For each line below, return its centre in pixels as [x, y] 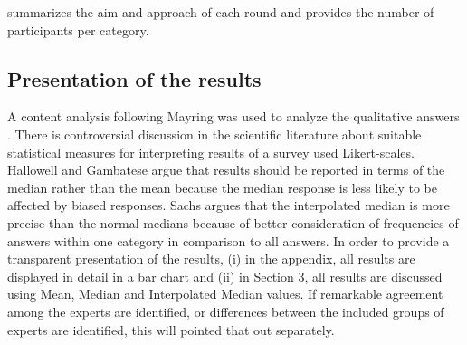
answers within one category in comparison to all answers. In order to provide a [229, 240]
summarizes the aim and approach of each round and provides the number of [221, 12]
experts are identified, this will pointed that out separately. [171, 329]
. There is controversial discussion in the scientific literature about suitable [214, 134]
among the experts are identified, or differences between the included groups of [226, 311]
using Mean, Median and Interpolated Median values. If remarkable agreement [225, 294]
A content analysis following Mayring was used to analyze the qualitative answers [233, 116]
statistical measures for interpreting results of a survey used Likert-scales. [211, 152]
